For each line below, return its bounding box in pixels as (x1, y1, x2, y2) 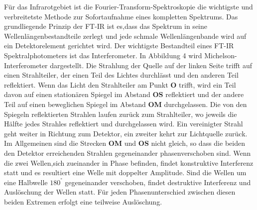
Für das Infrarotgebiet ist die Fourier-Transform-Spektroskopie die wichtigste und (4, 1, 253, 11)
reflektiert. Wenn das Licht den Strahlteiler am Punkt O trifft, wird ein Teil (4, 79, 236, 90)
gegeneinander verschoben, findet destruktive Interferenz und (65, 177, 251, 187)
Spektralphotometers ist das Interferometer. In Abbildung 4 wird (4, 50, 202, 60)
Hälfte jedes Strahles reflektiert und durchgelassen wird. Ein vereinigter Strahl (4, 118, 243, 129)
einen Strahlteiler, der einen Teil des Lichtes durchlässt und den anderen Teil (4, 70, 239, 80)
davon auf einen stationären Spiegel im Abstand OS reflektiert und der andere (4, 89, 244, 100)
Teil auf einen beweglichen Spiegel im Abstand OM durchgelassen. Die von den (4, 99, 247, 109)
